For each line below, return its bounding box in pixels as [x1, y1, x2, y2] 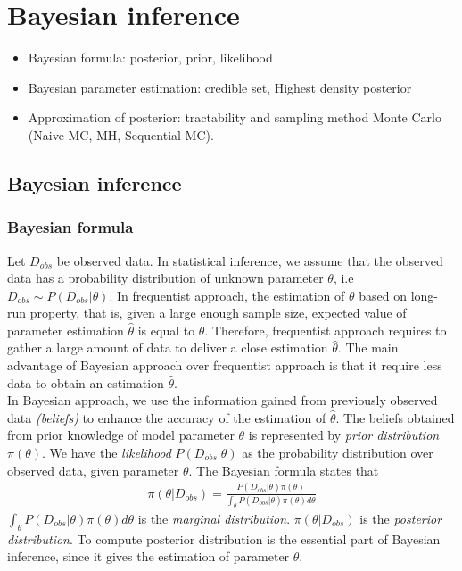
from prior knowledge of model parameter [7, 426, 235, 444]
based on [359, 285, 408, 304]
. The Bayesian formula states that [188, 460, 379, 479]
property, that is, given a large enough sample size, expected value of [29, 303, 407, 322]
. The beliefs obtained [335, 408, 455, 426]
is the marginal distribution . [137, 509, 291, 527]
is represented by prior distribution [248, 426, 440, 444]
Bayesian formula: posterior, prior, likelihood [28, 48, 273, 67]
